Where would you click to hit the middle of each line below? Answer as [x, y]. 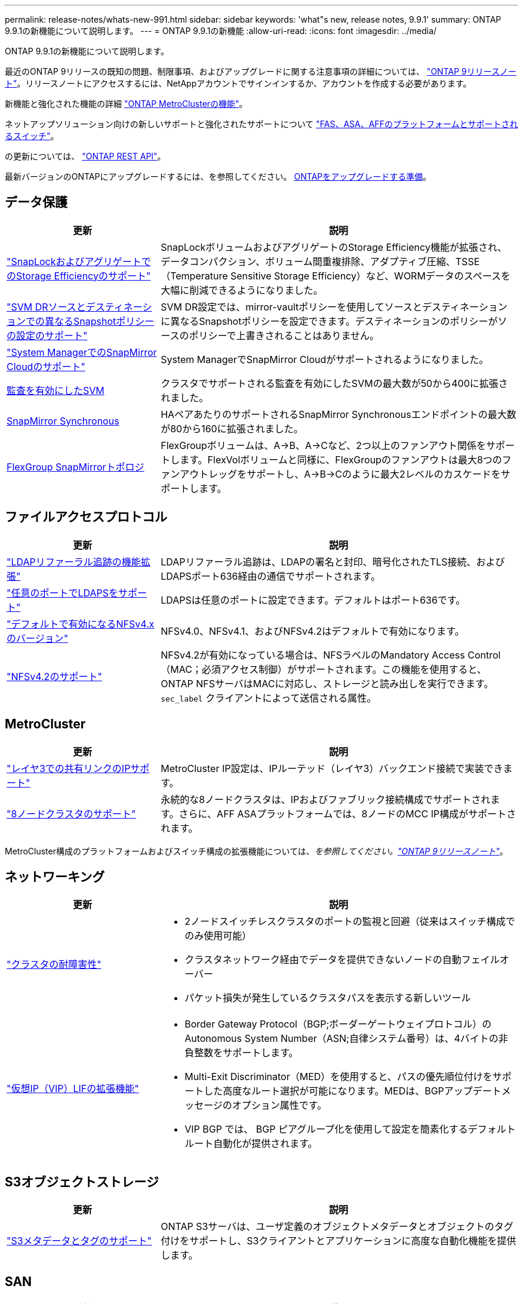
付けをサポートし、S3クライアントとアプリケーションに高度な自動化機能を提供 [339, 1241]
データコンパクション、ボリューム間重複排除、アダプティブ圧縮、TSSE [320, 261]
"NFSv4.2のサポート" [54, 676]
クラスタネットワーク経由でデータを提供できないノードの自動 [323, 960]
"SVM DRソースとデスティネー [75, 307]
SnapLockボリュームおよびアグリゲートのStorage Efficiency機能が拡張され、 [334, 247]
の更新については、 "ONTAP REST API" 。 [85, 156]
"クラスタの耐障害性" [54, 965]
